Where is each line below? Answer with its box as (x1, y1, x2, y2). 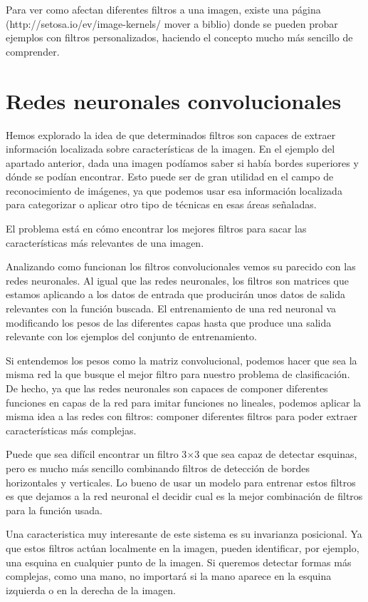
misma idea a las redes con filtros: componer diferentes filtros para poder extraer (6, 409, 357, 424)
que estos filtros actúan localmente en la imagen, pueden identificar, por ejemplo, (6, 540, 359, 555)
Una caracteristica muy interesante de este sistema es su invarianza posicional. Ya (6, 526, 362, 541)
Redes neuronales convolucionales (6, 86, 342, 115)
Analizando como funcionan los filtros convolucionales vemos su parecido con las (6, 259, 356, 274)
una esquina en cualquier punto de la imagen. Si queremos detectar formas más (6, 554, 352, 569)
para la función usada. (6, 502, 102, 517)
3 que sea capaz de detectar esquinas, (194, 447, 357, 461)
